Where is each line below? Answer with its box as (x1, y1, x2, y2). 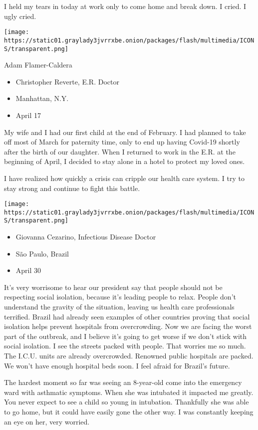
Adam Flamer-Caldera (4, 59, 72, 70)
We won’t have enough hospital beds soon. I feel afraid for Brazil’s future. (4, 360, 230, 370)
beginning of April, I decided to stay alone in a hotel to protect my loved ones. (4, 156, 245, 166)
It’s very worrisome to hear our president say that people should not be (4, 281, 223, 292)
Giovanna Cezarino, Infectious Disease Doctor (15, 231, 156, 242)
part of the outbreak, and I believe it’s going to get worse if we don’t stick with (4, 330, 247, 341)
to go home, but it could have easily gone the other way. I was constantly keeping (4, 406, 254, 416)
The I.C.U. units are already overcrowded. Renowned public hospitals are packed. (4, 350, 254, 360)
